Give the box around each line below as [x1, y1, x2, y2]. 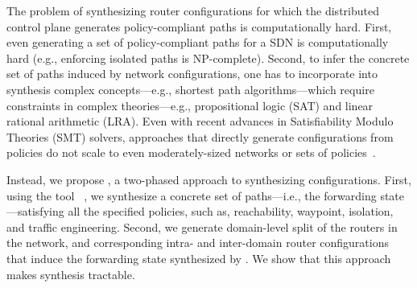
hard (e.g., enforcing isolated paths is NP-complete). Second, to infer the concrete [6, 49, 410, 66]
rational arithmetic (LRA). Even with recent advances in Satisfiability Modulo [6, 113, 394, 130]
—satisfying [6, 203, 64, 220]
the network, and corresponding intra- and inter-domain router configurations [6, 234, 389, 251]
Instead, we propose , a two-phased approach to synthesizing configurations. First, [6, 171, 411, 187]
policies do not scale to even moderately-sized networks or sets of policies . [6, 144, 376, 161]
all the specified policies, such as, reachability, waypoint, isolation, [68, 203, 394, 220]
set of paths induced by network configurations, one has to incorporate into [6, 65, 378, 82]
